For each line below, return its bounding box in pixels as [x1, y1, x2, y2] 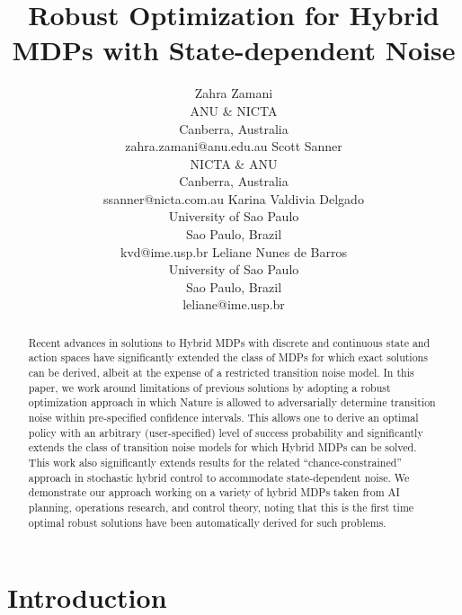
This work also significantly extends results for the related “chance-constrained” [28, 455, 402, 470]
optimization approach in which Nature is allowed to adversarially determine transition [28, 395, 436, 410]
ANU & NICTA [190, 101, 278, 120]
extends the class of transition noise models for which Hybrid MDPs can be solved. [28, 440, 417, 455]
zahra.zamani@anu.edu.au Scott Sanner [125, 137, 342, 156]
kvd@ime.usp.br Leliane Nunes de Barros [120, 242, 347, 261]
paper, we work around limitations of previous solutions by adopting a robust [28, 379, 391, 395]
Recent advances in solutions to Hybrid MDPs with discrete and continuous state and [28, 334, 431, 350]
